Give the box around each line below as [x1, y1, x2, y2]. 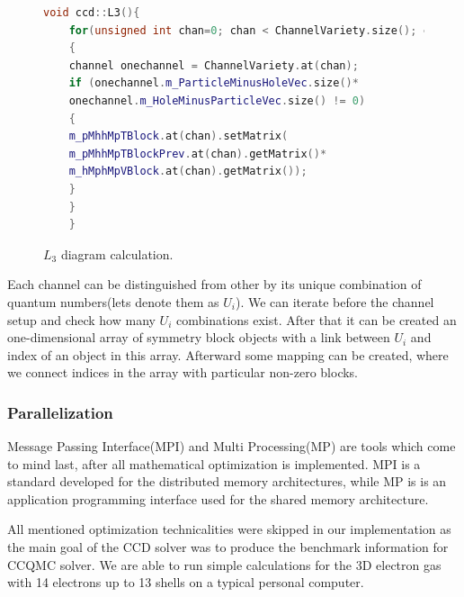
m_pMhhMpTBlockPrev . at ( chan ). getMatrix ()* [68, 147, 327, 160]
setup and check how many [7, 310, 156, 329]
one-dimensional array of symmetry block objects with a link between [7, 328, 390, 347]
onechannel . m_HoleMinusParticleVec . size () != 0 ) [68, 94, 366, 107]
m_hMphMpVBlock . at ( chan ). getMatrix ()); [68, 165, 308, 178]
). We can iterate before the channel [235, 292, 434, 311]
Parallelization [7, 401, 113, 423]
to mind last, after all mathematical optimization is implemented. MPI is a [7, 454, 421, 473]
